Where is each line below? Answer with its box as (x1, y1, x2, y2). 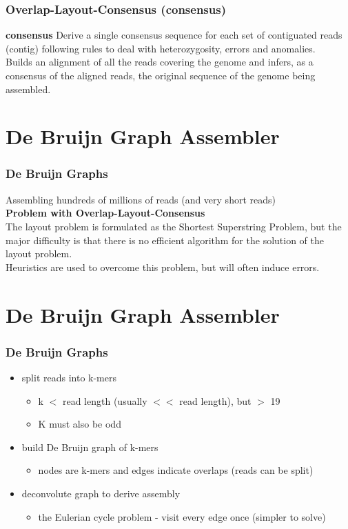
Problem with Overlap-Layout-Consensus (6, 206, 205, 220)
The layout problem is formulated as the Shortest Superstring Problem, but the (6, 219, 342, 233)
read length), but (179, 393, 252, 408)
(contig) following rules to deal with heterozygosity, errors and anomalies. (6, 41, 316, 55)
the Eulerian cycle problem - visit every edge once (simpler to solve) (38, 509, 326, 523)
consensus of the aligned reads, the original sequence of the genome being (6, 68, 316, 82)
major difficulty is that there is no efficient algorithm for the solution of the (6, 232, 324, 247)
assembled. (6, 81, 51, 96)
